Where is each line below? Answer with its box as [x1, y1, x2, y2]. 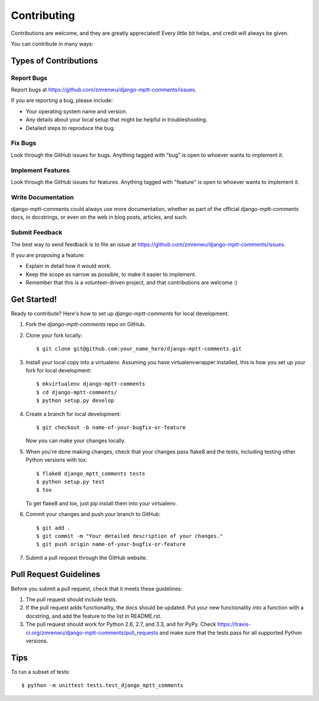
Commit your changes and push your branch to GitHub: [25, 511, 161, 518]
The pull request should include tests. [25, 596, 118, 603]
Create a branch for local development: [25, 410, 121, 417]
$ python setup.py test [36, 478, 105, 485]
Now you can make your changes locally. [25, 437, 126, 444]
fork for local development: [25, 367, 92, 374]
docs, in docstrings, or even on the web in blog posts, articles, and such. [11, 213, 188, 221]
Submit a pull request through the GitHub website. [25, 554, 148, 561]
